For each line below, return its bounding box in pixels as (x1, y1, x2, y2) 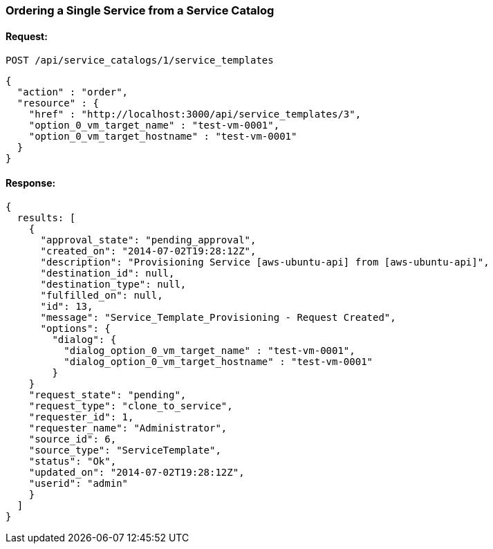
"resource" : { (17, 97, 99, 109)
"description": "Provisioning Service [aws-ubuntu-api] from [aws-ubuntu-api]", (40, 257, 490, 268)
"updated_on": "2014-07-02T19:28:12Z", (28, 467, 245, 478)
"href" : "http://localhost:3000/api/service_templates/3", (28, 109, 362, 120)
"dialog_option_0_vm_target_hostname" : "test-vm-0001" (64, 356, 373, 368)
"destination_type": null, (40, 279, 187, 290)
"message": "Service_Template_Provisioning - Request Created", (40, 312, 396, 324)
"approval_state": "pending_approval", (40, 234, 257, 246)
